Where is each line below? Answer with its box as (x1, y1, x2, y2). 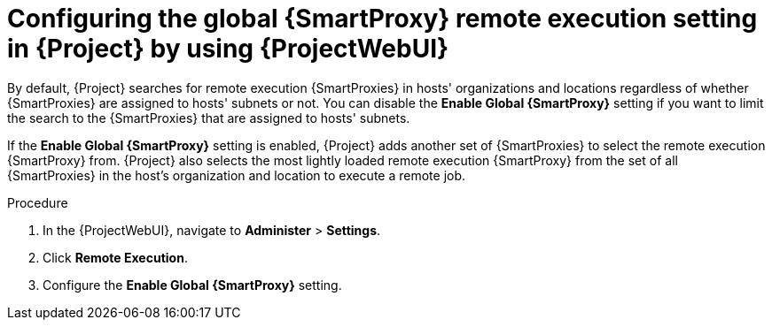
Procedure (7, 194, 68, 210)
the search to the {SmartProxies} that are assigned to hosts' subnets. (7, 110, 410, 125)
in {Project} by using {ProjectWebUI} (7, 34, 449, 64)
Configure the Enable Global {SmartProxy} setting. (43, 277, 342, 293)
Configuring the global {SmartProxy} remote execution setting (7, 4, 758, 34)
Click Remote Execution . (43, 249, 188, 265)
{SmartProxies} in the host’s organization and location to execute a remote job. (7, 167, 466, 183)
